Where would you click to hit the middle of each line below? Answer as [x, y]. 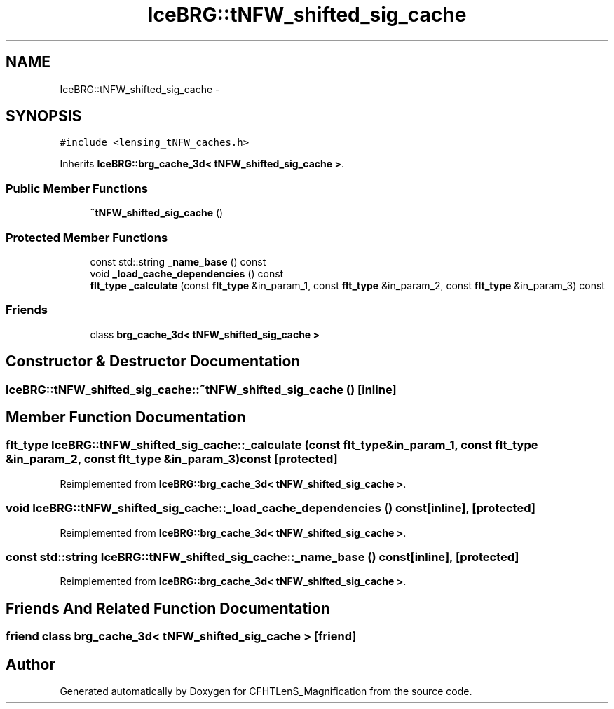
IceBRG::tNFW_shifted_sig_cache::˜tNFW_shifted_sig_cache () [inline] [201, 389]
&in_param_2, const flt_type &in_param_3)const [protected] [172, 459]
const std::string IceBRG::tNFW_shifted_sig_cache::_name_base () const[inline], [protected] [262, 557]
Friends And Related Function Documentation [168, 608]
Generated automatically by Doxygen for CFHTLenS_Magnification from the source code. [266, 691]
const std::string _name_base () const [178, 261]
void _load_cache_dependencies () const [187, 273]
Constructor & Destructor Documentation [153, 362]
